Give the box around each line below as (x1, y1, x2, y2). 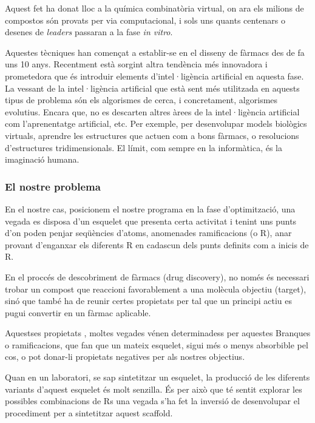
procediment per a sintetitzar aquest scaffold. (5, 406, 173, 419)
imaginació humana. (5, 153, 80, 166)
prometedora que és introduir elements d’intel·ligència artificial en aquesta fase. (5, 69, 304, 82)
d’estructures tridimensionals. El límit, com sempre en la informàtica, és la (5, 141, 283, 154)
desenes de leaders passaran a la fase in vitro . (5, 25, 173, 38)
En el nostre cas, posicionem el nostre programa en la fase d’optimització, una (5, 202, 296, 215)
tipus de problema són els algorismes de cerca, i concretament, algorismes (5, 93, 278, 106)
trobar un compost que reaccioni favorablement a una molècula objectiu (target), (5, 282, 307, 295)
